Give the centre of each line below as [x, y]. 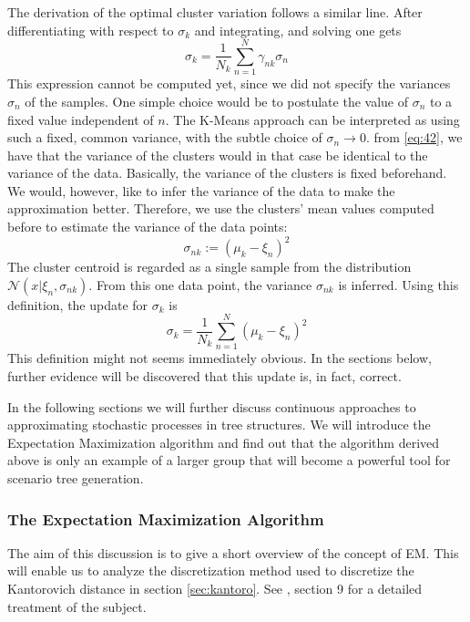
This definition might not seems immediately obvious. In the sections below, [220, 358]
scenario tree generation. [76, 478]
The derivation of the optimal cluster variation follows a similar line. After [215, 12]
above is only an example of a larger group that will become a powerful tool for [229, 460]
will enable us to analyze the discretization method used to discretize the [211, 570]
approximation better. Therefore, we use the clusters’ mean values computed [221, 208]
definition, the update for [78, 304]
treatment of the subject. [77, 606]
